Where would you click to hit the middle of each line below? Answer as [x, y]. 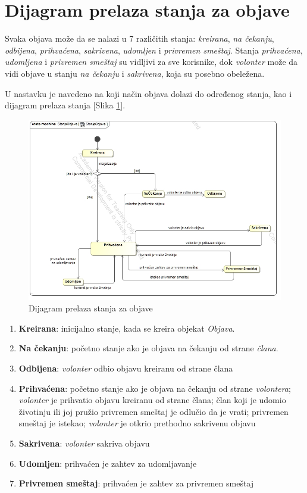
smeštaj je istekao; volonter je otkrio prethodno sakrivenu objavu [137, 423]
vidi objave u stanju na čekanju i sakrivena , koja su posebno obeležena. [135, 73]
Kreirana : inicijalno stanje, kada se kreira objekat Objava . [127, 328]
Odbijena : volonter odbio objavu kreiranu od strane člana [126, 368]
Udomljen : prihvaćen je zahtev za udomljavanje [108, 463]
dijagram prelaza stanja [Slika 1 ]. [65, 105]
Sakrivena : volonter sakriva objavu [84, 443]
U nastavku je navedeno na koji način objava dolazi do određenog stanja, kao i [148, 93]
